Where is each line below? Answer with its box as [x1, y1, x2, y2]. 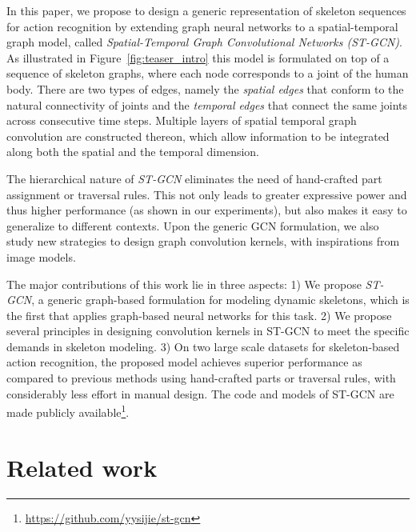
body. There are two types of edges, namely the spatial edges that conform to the [6, 80, 404, 97]
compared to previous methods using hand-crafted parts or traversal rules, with [6, 370, 396, 386]
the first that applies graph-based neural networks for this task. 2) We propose [6, 306, 392, 323]
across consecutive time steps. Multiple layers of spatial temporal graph [6, 112, 357, 129]
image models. [6, 248, 76, 265]
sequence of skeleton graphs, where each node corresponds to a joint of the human [6, 65, 409, 82]
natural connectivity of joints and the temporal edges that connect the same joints [6, 96, 408, 113]
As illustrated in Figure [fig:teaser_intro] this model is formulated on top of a [6, 49, 390, 66]
